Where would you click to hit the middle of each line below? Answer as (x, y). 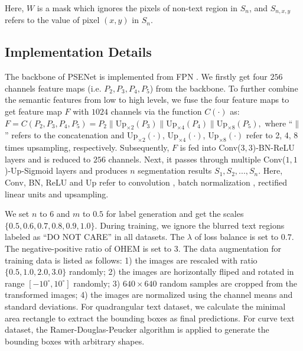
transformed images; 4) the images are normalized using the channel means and (149, 295)
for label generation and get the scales (175, 214)
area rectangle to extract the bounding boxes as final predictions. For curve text (150, 318)
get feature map (33, 111)
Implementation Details (78, 52)
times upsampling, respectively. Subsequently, (87, 147)
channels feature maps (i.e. (53, 88)
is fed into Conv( (210, 147)
